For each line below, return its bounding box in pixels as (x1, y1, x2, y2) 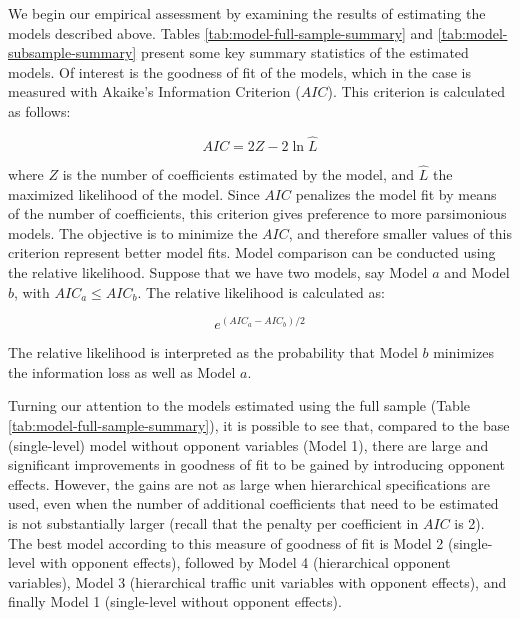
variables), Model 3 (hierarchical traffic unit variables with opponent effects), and (8, 571, 507, 592)
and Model (444, 261, 510, 282)
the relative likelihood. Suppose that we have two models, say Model (8, 261, 428, 282)
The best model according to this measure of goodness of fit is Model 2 (8, 532, 444, 553)
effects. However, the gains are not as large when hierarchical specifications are (8, 473, 490, 494)
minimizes (433, 342, 494, 363)
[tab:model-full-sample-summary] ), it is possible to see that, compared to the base (8, 415, 510, 436)
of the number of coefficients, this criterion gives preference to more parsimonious (8, 203, 507, 224)
